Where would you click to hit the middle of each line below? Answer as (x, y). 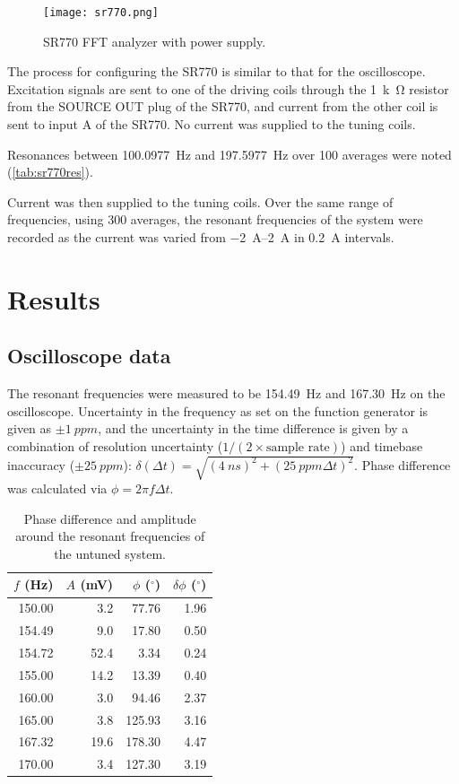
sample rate (298, 447)
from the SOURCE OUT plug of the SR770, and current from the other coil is (223, 106)
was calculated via (57, 488)
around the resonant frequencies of (110, 536)
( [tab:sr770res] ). (50, 172)
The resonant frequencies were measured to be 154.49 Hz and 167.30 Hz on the (226, 393)
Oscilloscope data (89, 356)
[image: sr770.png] (101, 13)
